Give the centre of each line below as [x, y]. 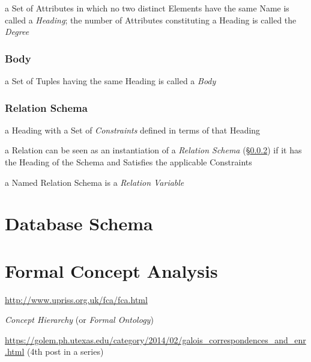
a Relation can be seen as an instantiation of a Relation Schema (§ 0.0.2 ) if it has [153, 150]
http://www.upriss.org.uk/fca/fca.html [76, 299]
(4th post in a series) [65, 351]
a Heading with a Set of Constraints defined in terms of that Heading [133, 130]
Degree [17, 32]
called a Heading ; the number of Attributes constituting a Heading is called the [151, 20]
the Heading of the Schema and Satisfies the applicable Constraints [128, 162]
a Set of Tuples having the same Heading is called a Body [110, 81]
